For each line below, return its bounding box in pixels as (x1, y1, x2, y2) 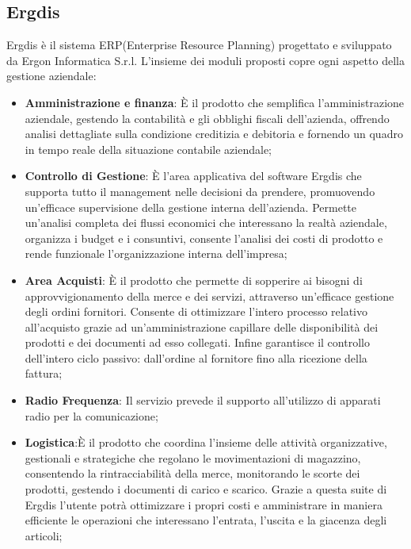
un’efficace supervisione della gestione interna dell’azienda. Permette (25, 198, 356, 215)
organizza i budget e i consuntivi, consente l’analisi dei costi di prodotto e (25, 229, 383, 246)
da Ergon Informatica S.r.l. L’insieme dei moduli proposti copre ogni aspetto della (6, 52, 405, 68)
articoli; (25, 527, 63, 543)
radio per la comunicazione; (25, 407, 158, 424)
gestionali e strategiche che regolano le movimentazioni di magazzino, (25, 449, 361, 466)
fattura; (25, 365, 63, 382)
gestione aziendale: (6, 67, 97, 84)
